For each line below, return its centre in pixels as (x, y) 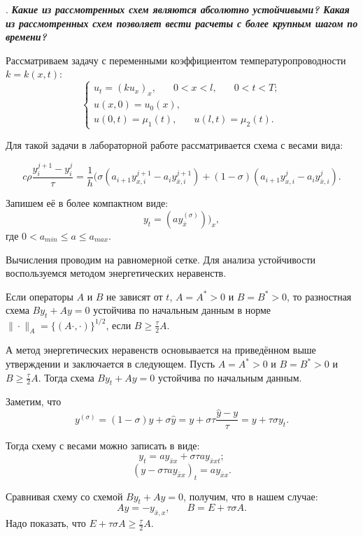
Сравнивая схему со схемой (64, 496)
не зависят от (135, 296)
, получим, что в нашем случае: (251, 496)
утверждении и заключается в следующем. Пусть (111, 364)
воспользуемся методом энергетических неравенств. (116, 273)
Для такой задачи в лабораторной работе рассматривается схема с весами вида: (175, 145)
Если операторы (40, 296)
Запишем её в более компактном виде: (87, 203)
